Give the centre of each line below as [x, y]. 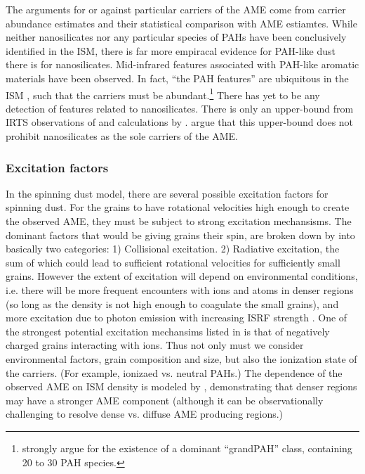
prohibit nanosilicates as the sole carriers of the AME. [122, 136]
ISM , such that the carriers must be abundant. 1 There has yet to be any [163, 94]
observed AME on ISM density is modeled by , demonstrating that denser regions [181, 386]
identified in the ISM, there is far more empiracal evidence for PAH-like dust [171, 50]
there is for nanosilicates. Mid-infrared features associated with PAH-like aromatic [182, 64]
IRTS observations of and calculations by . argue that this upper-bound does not [180, 122]
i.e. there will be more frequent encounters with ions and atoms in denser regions [180, 289]
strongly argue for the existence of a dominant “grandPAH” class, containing [187, 448]
